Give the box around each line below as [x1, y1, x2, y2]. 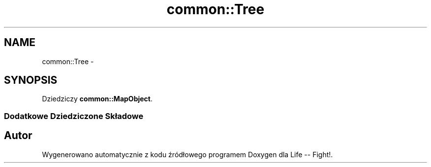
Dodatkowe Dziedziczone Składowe [4, 111, 144, 121]
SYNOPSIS [4, 74, 58, 87]
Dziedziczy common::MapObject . [42, 95, 153, 103]
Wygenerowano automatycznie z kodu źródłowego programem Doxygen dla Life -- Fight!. [42, 150, 333, 159]
